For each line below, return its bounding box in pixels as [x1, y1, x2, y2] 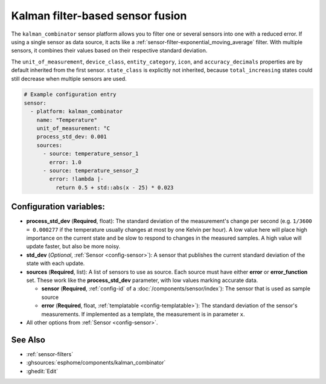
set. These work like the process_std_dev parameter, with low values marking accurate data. [26, 277, 258, 284]
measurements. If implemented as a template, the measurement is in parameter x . [41, 310, 245, 318]
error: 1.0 [49, 159, 81, 165]
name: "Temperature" [36, 117, 98, 123]
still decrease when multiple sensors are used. [11, 75, 127, 82]
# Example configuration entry [24, 91, 117, 98]
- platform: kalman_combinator [30, 108, 123, 115]
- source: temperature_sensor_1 [43, 150, 139, 157]
